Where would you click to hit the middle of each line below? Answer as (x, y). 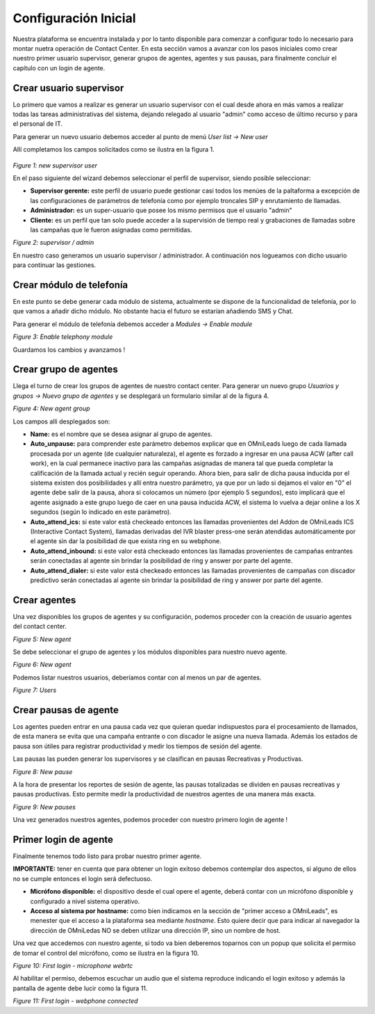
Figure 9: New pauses (44, 807)
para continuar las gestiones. (55, 265)
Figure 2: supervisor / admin (53, 243)
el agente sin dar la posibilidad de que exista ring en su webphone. (126, 541)
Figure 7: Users (35, 690)
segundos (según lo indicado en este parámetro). (101, 512)
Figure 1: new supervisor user (55, 165)
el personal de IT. (37, 124)
